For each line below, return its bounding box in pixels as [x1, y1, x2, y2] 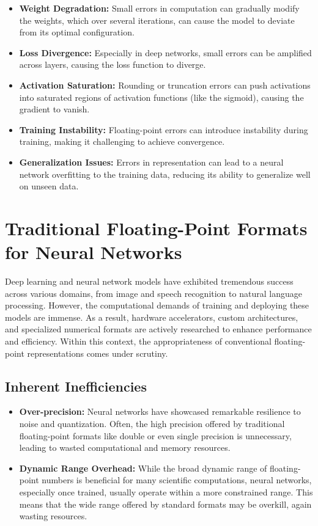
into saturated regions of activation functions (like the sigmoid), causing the [19, 90, 304, 103]
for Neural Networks [5, 239, 182, 265]
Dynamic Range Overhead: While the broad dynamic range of [19, 461, 267, 474]
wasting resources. [19, 510, 87, 522]
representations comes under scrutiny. [27, 346, 168, 359]
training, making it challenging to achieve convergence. [19, 135, 225, 148]
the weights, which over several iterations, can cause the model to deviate [19, 13, 295, 26]
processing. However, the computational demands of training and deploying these [5, 299, 309, 312]
